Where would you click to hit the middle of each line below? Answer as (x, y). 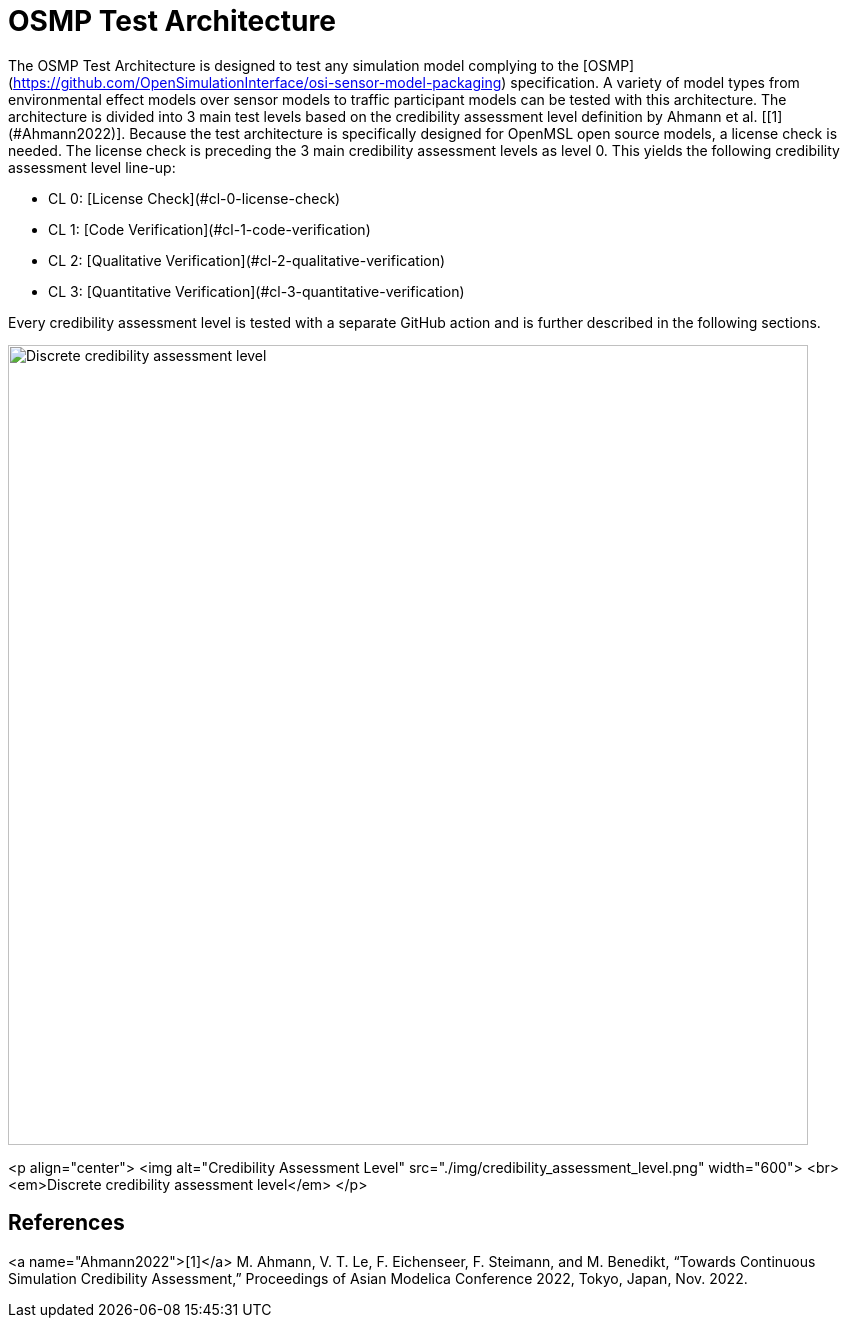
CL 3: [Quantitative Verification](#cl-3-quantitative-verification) (256, 291)
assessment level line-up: (92, 167)
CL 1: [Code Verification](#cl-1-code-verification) (209, 229)
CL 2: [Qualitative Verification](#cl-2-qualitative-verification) (247, 260)
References (66, 1223)
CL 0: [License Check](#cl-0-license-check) (194, 198)
